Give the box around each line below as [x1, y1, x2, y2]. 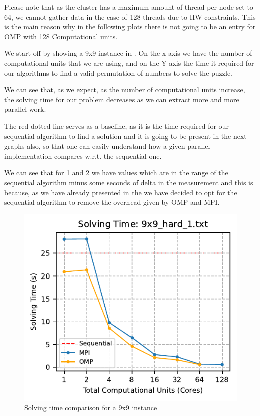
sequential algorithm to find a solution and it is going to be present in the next [4, 130, 247, 141]
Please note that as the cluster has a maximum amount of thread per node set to [4, 2, 253, 12]
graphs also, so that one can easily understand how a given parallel [4, 141, 210, 151]
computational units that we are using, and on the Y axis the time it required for [4, 57, 254, 68]
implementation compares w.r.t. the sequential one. [4, 150, 162, 161]
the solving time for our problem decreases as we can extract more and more [4, 94, 239, 104]
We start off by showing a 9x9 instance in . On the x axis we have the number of [4, 48, 252, 58]
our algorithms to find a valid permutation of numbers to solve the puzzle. [4, 67, 233, 78]
